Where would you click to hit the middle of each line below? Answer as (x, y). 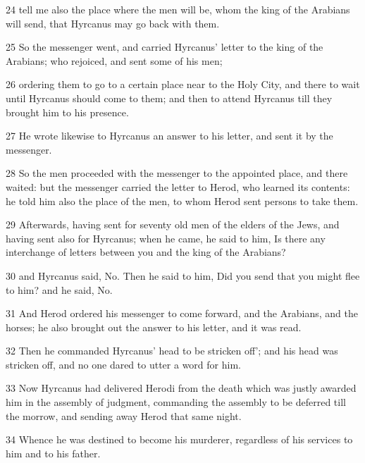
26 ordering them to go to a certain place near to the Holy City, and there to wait (183, 84)
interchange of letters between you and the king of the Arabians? (146, 252)
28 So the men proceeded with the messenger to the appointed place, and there (177, 173)
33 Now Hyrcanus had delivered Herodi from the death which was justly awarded (181, 388)
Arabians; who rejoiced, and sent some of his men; (114, 60)
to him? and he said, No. (59, 289)
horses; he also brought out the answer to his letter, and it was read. (154, 327)
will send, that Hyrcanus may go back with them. (113, 23)
